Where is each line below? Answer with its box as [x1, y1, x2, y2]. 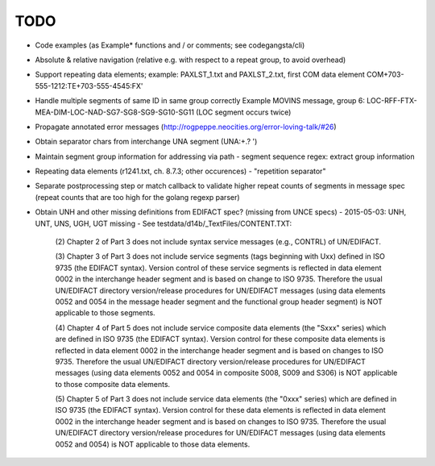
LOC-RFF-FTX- [367, 96, 418, 106]
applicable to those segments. [55, 308, 156, 318]
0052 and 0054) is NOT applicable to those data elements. [55, 439, 251, 449]
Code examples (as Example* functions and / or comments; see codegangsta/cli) [35, 40, 305, 50]
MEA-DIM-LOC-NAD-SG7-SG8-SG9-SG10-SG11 [35, 107, 195, 117]
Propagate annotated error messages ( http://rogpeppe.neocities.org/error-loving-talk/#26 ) [35, 122, 338, 131]
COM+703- [367, 69, 404, 80]
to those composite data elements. [55, 379, 171, 389]
